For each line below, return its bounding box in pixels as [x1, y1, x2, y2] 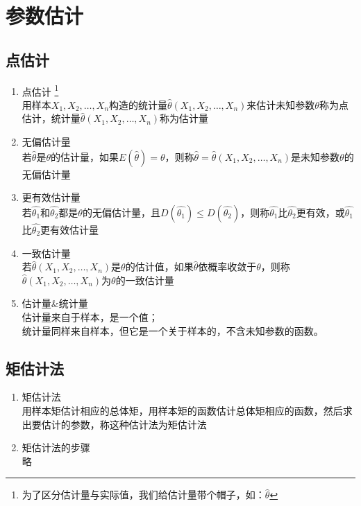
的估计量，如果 [50, 149, 119, 164]
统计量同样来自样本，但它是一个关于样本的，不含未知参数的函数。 [22, 323, 324, 338]
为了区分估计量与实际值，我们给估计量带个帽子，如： [22, 487, 265, 502]
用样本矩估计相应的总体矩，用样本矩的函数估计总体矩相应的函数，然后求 [22, 403, 353, 417]
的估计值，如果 [125, 259, 194, 274]
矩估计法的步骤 [22, 440, 90, 455]
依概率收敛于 [198, 259, 257, 274]
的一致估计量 [115, 272, 174, 287]
